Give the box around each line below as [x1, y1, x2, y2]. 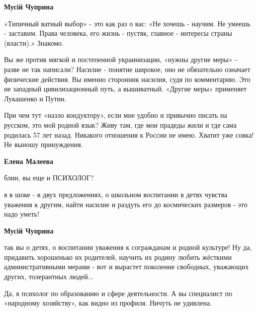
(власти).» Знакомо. [4, 37, 64, 48]
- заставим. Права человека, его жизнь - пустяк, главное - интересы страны [4, 28, 233, 38]
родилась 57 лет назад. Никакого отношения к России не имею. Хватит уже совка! [4, 129, 254, 140]
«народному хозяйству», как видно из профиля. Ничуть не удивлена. [4, 298, 212, 308]
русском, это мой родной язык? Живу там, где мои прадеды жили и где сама [4, 119, 237, 130]
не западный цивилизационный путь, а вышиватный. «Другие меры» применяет [4, 83, 247, 94]
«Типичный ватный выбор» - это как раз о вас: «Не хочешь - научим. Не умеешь [4, 18, 251, 28]
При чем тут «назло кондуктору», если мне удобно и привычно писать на [4, 110, 227, 120]
